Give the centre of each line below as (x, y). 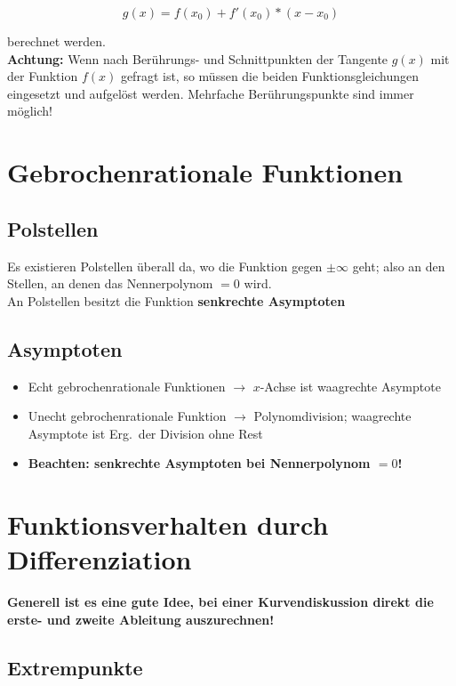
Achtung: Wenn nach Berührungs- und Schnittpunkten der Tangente (198, 58)
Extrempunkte (75, 667)
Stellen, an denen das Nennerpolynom (110, 283)
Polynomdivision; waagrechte (332, 416)
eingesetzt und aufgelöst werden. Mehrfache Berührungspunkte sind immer (211, 93)
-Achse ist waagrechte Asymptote (350, 386)
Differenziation (100, 559)
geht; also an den (399, 266)
